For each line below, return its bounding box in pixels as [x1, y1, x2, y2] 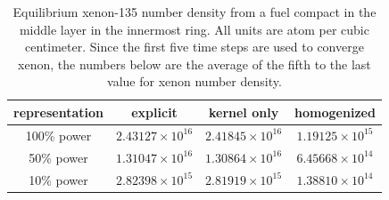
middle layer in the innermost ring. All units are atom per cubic [19, 20, 369, 38]
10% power [29, 170, 88, 188]
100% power [25, 125, 92, 144]
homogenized [294, 102, 376, 121]
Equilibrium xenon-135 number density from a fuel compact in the [12, 3, 377, 20]
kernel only [208, 102, 279, 121]
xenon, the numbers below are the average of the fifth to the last [18, 54, 371, 73]
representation [13, 102, 104, 121]
